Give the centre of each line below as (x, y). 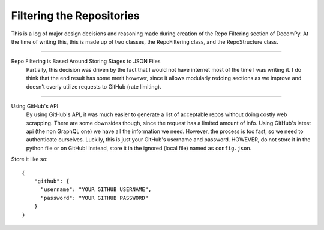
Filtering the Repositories (76, 16)
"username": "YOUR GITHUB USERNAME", (96, 190)
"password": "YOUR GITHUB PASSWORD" (94, 198)
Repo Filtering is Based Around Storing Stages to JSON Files (86, 61)
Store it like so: (29, 159)
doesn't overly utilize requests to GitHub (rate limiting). (94, 86)
